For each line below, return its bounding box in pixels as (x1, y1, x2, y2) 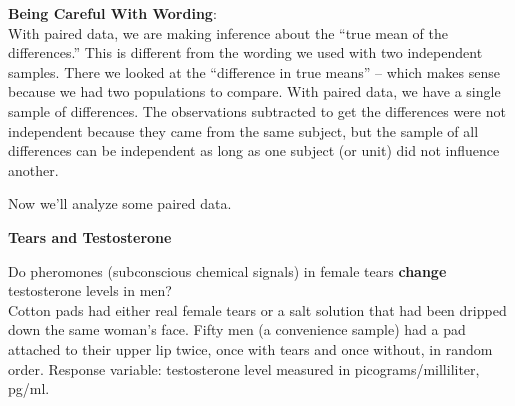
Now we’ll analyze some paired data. (8, 193, 232, 214)
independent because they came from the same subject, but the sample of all (8, 120, 479, 141)
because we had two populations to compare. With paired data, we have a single (8, 81, 501, 102)
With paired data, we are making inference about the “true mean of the (8, 22, 448, 43)
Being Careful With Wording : (8, 3, 217, 23)
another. (8, 159, 59, 180)
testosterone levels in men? (8, 280, 172, 301)
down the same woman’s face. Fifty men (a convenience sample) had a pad (8, 319, 466, 340)
